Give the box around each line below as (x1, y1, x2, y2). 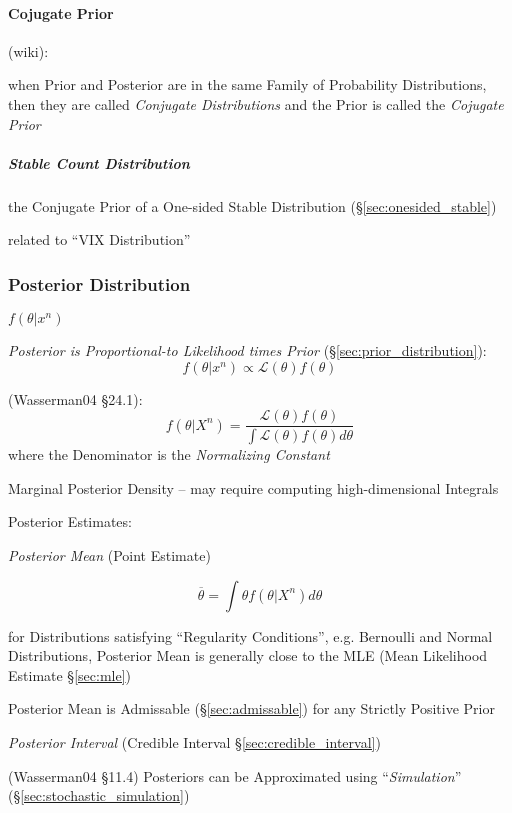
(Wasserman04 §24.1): (8, 388, 143, 409)
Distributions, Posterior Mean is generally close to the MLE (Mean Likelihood (8, 645, 488, 666)
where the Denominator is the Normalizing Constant (8, 444, 330, 465)
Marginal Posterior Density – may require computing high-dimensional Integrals (8, 477, 499, 498)
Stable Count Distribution (8, 152, 190, 173)
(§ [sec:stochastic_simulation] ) (8, 785, 190, 806)
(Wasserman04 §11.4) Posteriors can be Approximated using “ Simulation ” (8, 765, 462, 786)
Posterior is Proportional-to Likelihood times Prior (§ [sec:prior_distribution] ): (8, 340, 487, 361)
